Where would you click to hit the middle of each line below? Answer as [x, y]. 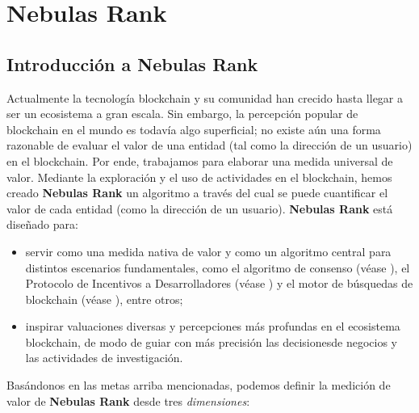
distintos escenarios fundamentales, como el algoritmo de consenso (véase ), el [218, 267]
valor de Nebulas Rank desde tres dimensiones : [128, 400]
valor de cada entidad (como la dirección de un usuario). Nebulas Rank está [200, 208]
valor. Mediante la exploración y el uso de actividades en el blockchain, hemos [199, 177]
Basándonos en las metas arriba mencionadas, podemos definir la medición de [199, 385]
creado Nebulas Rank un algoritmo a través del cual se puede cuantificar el [197, 193]
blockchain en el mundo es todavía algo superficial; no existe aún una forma [194, 129]
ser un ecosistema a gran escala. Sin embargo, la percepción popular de [182, 114]
